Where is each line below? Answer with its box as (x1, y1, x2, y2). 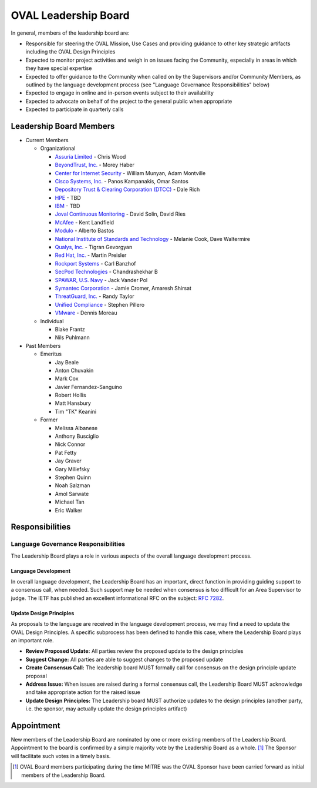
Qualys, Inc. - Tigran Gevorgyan (55, 244, 133, 251)
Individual (40, 317, 64, 324)
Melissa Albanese (55, 424, 98, 431)
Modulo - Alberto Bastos (55, 227, 114, 234)
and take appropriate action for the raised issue (25, 689, 140, 696)
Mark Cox (55, 375, 79, 382)
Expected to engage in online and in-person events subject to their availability (25, 89, 214, 96)
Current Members (25, 136, 69, 143)
